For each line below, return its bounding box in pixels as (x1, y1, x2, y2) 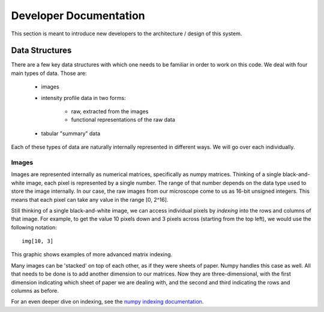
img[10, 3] (22, 238, 54, 245)
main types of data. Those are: (11, 69, 87, 77)
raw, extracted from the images (71, 108, 149, 115)
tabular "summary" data (41, 129, 101, 137)
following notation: (11, 223, 57, 231)
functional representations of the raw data (71, 116, 175, 123)
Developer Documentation (11, 9, 145, 22)
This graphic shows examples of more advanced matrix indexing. (11, 251, 173, 258)
